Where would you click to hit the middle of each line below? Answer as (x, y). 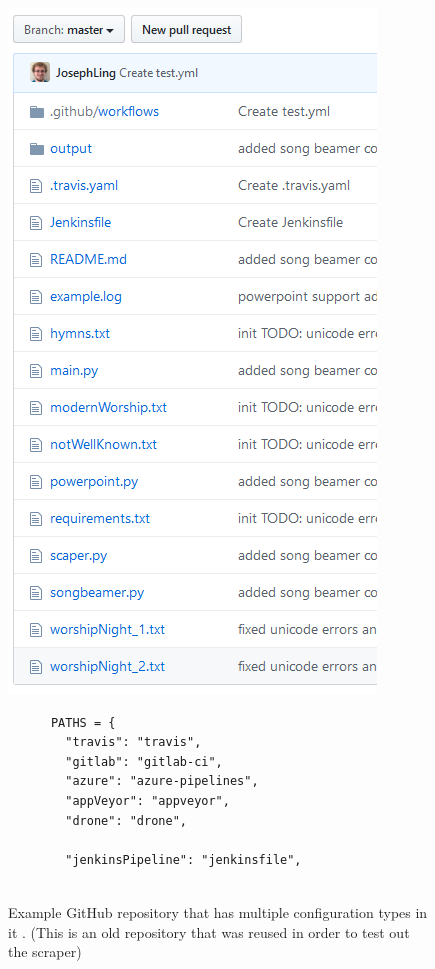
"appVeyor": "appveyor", (147, 800)
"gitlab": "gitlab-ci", (144, 761)
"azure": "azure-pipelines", (162, 781)
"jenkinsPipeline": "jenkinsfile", (183, 859)
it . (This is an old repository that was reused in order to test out (209, 931)
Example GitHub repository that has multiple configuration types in (218, 911)
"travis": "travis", (133, 742)
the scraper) (45, 951)
